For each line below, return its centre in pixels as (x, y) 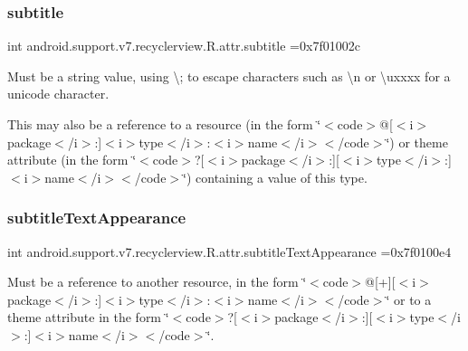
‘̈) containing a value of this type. (275, 177)
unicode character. (58, 94)
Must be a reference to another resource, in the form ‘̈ (157, 282)
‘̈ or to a (409, 299)
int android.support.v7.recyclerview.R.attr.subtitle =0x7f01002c (184, 46)
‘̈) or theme (417, 142)
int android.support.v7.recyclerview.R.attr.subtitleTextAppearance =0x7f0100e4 (229, 251)
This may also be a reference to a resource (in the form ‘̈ (164, 124)
